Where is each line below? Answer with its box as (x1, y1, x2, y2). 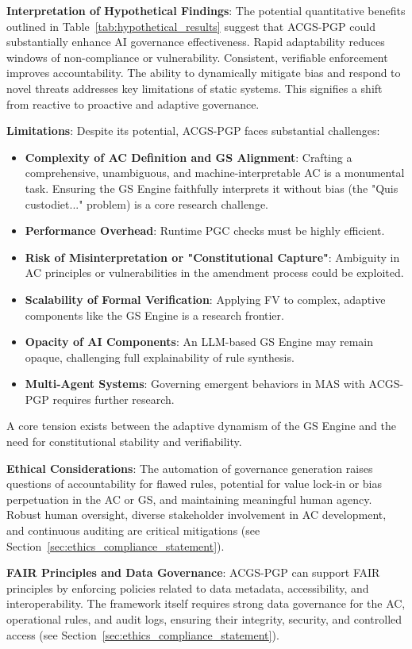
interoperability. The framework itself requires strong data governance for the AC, (6, 595, 406, 612)
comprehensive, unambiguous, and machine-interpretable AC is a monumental (25, 164, 405, 181)
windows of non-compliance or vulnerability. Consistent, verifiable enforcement (6, 48, 388, 65)
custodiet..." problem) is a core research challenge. (25, 195, 269, 212)
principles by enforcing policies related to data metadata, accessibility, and (6, 579, 369, 596)
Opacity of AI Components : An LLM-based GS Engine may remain (25, 333, 374, 350)
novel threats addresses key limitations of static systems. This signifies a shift (6, 79, 383, 96)
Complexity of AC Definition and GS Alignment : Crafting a (25, 148, 352, 165)
